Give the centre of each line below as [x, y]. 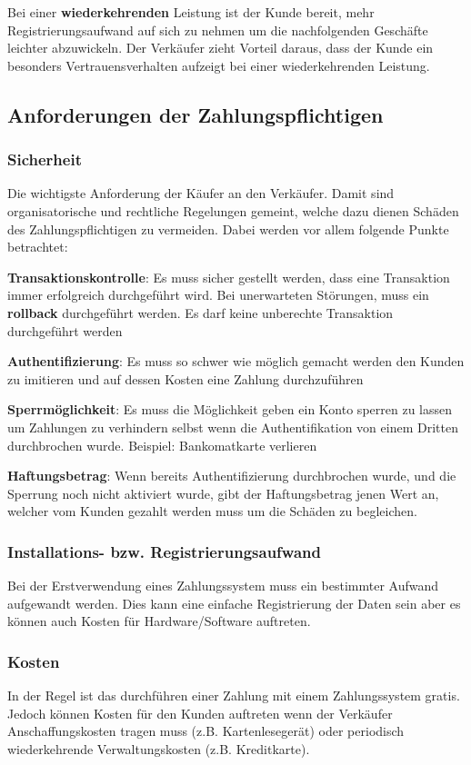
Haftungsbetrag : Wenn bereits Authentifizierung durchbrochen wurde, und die [232, 476]
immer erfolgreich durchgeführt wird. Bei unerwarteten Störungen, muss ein [218, 295]
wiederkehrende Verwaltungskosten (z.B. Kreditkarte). [159, 748]
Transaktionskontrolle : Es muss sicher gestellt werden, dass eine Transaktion [229, 277]
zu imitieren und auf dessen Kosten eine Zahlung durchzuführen [185, 378]
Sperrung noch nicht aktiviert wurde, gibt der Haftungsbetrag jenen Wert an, [223, 493]
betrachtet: [38, 247]
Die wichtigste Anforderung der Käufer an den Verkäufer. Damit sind [201, 193]
